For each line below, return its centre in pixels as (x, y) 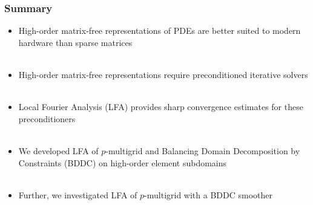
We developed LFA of (58, 150)
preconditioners (47, 118)
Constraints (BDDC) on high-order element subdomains (123, 162)
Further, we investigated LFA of (78, 194)
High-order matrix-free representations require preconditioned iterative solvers (163, 74)
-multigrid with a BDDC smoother (208, 194)
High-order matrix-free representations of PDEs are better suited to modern (160, 31)
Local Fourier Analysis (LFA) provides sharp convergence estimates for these (161, 107)
